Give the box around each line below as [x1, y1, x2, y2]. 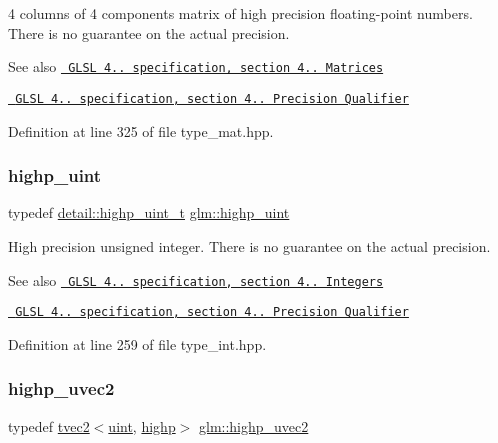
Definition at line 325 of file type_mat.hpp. [8, 120, 274, 141]
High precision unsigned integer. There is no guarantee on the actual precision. [8, 235, 491, 256]
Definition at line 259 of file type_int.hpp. [8, 333, 267, 354]
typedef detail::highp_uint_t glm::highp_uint [8, 202, 290, 223]
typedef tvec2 [8, 415, 90, 436]
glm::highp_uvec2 [199, 415, 309, 436]
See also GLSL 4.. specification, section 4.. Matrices [8, 56, 384, 77]
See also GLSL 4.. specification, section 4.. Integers [8, 269, 384, 290]
